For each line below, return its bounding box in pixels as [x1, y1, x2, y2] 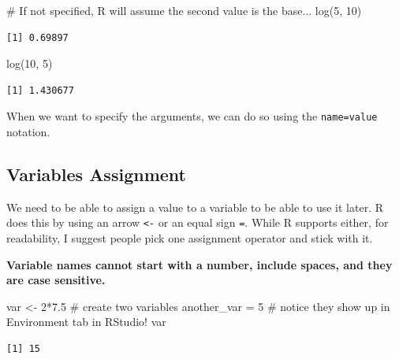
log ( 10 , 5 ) [6, 55, 53, 72]
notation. [6, 124, 50, 140]
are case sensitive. [6, 272, 106, 288]
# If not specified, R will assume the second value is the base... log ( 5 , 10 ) [6, 2, 362, 18]
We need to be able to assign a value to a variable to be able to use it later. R [6, 198, 384, 215]
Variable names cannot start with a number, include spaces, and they [6, 256, 393, 272]
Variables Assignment [6, 162, 186, 187]
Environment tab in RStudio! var [6, 313, 166, 330]
